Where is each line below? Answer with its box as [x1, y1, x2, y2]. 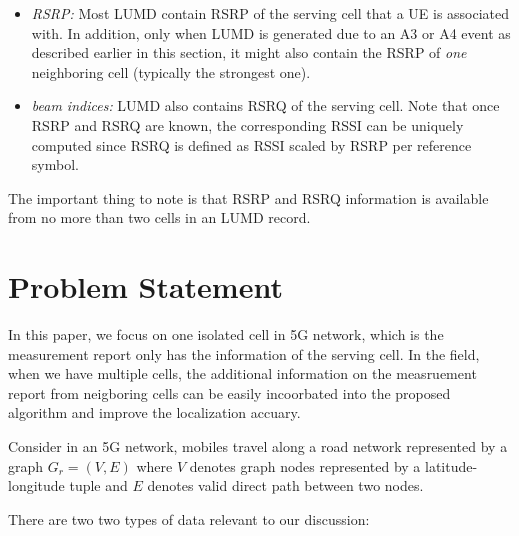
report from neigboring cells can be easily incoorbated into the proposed [8, 382, 451, 403]
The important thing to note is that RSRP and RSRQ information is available [8, 187, 489, 208]
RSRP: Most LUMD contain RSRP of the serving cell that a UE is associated [31, 3, 510, 23]
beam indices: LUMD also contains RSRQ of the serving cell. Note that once [31, 95, 500, 116]
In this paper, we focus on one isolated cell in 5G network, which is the [8, 324, 444, 345]
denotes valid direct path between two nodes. [147, 475, 424, 496]
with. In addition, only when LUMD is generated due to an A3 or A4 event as [31, 22, 511, 43]
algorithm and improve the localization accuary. [8, 402, 301, 423]
